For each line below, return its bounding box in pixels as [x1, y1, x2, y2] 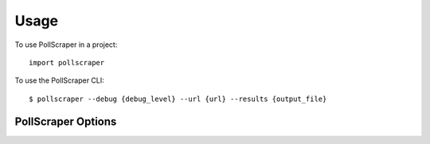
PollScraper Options [14, 115, 117, 128]
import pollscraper [29, 58, 105, 67]
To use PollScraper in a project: [14, 40, 118, 49]
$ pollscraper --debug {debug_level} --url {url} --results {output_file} [29, 94, 327, 103]
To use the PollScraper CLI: [14, 76, 105, 85]
